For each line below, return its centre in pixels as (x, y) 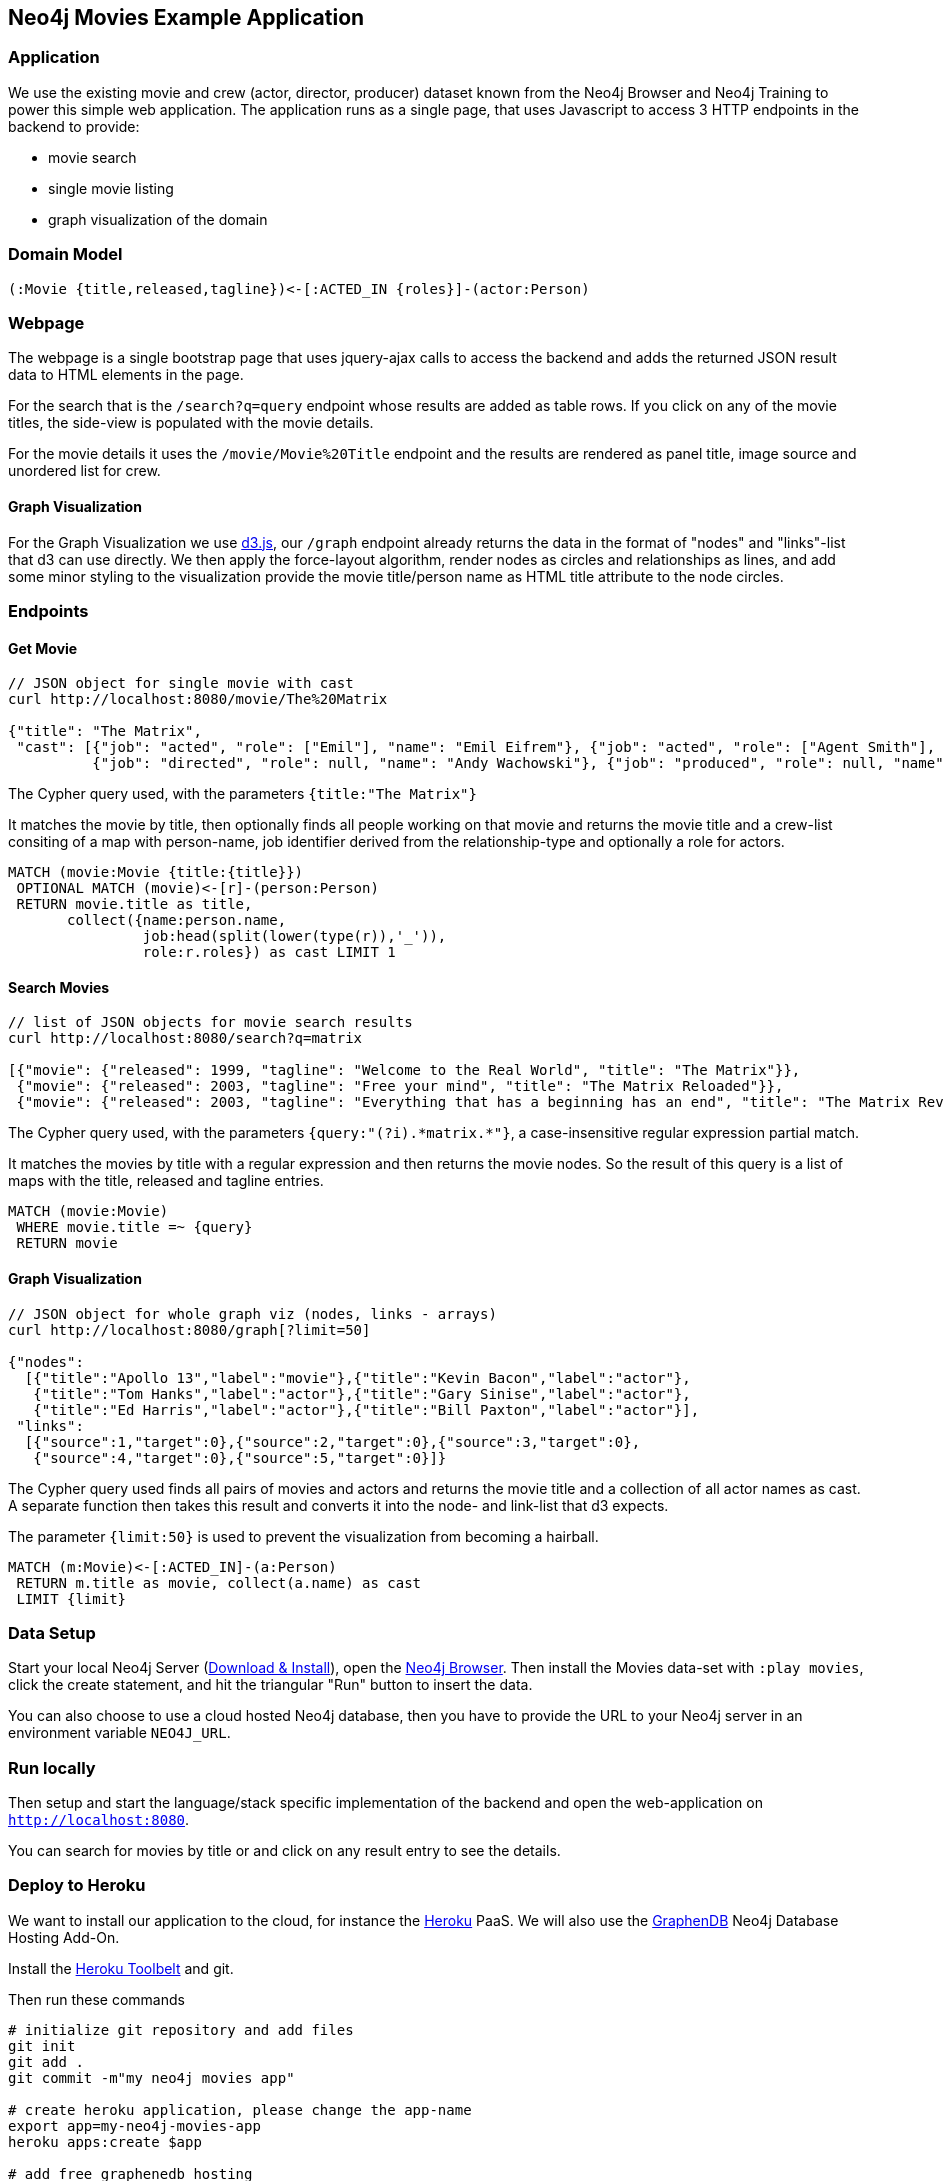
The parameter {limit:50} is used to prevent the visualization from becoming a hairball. (303, 1536)
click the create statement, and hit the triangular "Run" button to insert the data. (270, 1685)
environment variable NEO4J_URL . (119, 1733)
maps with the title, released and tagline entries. (166, 1181)
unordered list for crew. (84, 471)
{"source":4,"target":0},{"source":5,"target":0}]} (240, 1457)
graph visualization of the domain (158, 219)
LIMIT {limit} (71, 1598)
